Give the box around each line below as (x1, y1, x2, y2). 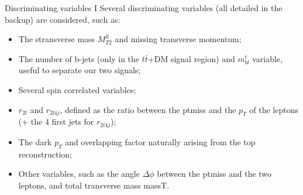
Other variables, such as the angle (18, 167, 140, 180)
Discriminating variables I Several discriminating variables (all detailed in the (5, 2, 283, 13)
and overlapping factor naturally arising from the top (65, 135, 256, 148)
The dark (18, 135, 52, 148)
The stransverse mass (18, 33, 95, 45)
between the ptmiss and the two (157, 167, 272, 180)
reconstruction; (18, 148, 72, 160)
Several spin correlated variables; (18, 83, 136, 95)
